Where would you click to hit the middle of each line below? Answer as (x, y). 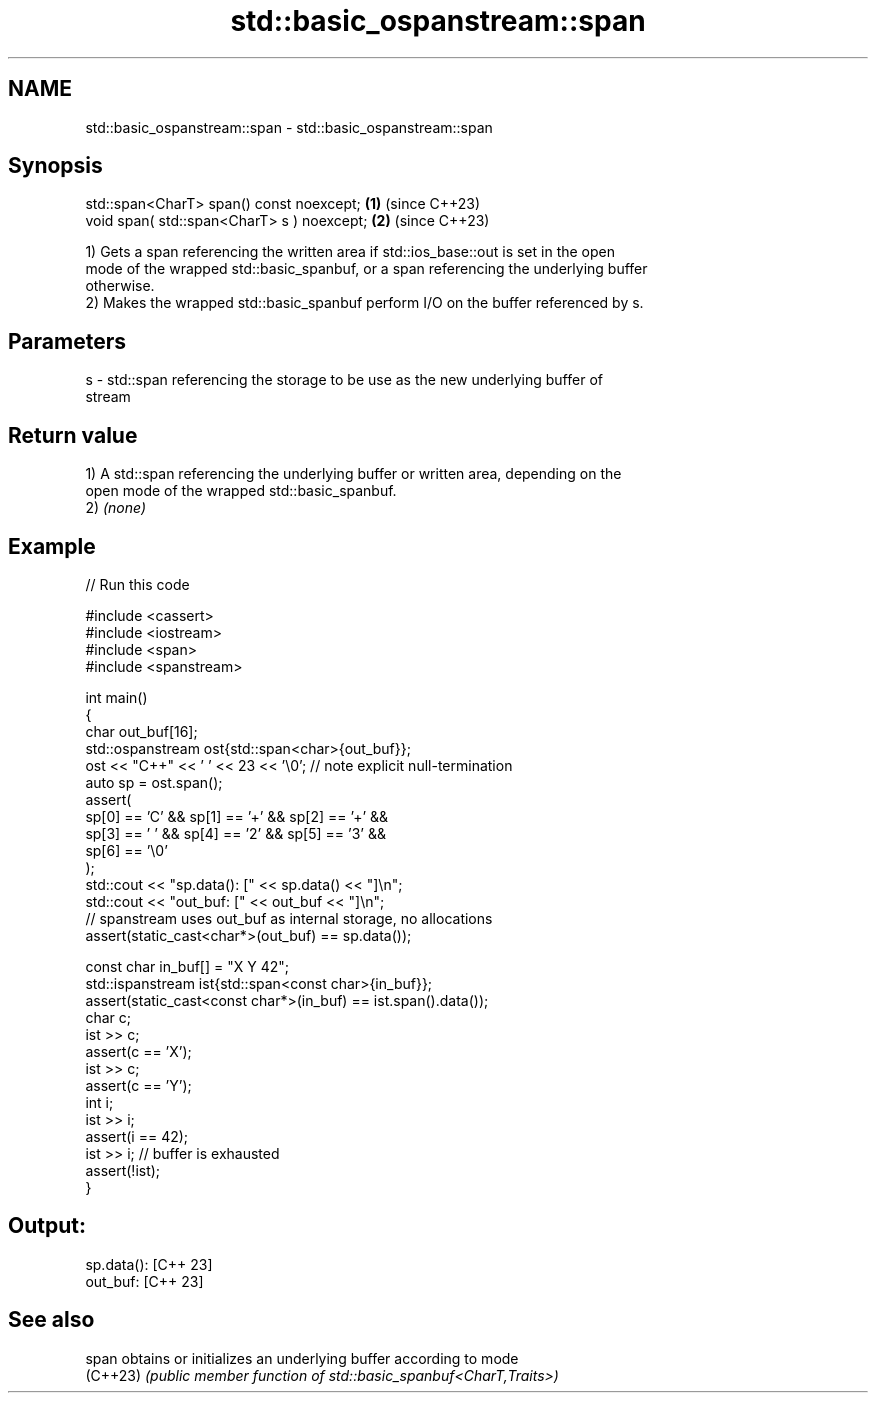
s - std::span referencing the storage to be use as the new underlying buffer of (344, 380)
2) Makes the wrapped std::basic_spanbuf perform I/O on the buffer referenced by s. (364, 303)
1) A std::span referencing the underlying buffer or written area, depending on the (353, 474)
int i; (99, 1102)
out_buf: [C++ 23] (144, 1281)
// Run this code (137, 584)
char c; (108, 1017)
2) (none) (116, 508)
